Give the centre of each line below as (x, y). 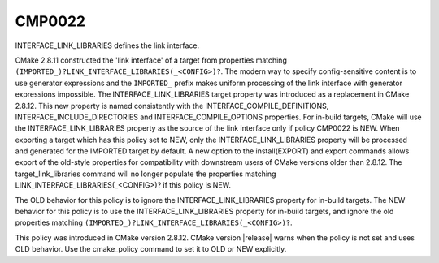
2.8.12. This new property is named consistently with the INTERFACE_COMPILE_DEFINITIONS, (172, 106)
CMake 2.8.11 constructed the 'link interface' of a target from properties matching (151, 60)
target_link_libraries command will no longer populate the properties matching (146, 174)
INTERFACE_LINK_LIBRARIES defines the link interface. (107, 45)
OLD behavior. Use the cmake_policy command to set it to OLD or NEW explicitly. (151, 249)
